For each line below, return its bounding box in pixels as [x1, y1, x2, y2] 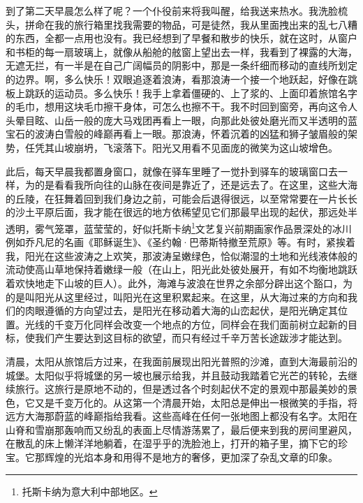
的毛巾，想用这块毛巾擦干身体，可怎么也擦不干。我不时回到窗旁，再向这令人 [6, 99, 357, 114]
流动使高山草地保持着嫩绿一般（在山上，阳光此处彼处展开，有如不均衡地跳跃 [6, 262, 357, 277]
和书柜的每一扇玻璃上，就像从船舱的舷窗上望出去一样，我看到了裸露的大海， [6, 44, 357, 59]
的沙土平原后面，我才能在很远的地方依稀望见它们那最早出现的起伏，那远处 [6, 205, 348, 219]
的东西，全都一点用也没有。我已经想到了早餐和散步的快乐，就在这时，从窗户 [6, 31, 357, 45]
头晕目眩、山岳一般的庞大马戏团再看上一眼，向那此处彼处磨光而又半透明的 [6, 112, 348, 127]
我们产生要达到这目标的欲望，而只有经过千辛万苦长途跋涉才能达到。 [34, 330, 348, 345]
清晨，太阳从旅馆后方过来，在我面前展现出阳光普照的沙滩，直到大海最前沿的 [6, 353, 357, 368]
